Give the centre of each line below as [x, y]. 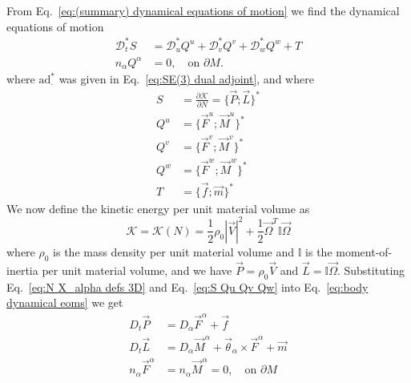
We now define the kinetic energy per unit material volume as [158, 208]
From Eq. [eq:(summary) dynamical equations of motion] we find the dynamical [203, 10]
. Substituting [371, 270]
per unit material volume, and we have [137, 270]
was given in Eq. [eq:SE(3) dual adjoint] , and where [186, 79]
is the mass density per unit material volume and [174, 251]
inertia [22, 270]
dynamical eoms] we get [65, 302]
